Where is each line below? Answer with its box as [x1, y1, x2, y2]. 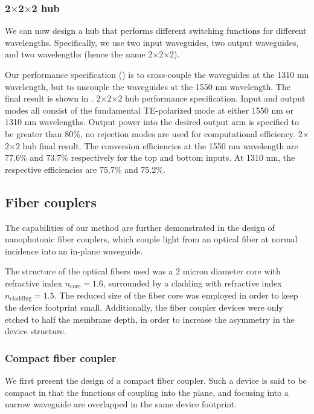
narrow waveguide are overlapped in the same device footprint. [5, 398, 237, 410]
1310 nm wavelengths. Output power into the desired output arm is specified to [5, 115, 299, 128]
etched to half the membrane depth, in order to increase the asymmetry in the [5, 312, 295, 325]
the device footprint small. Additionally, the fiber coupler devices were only [5, 300, 283, 313]
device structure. [5, 325, 66, 337]
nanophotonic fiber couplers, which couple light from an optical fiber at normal [5, 233, 298, 245]
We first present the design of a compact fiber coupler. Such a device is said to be [5, 374, 307, 386]
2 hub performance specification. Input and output [118, 92, 306, 105]
